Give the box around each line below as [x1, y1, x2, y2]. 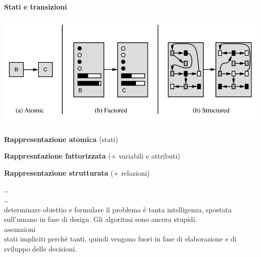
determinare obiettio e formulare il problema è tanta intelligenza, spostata [4, 204, 232, 214]
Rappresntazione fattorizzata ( [4, 151, 111, 161]
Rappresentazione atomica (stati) [4, 134, 118, 144]
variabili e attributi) [118, 151, 181, 161]
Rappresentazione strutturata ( [4, 167, 113, 178]
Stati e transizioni [4, 1, 67, 12]
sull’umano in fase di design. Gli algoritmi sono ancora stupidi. [4, 214, 197, 224]
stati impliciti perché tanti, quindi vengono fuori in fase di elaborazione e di [4, 233, 237, 244]
